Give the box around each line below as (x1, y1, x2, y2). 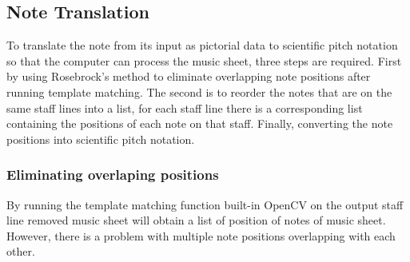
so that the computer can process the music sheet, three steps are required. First (6, 52, 402, 69)
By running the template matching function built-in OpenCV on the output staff (6, 196, 404, 212)
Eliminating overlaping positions (6, 165, 219, 185)
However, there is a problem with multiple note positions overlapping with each (6, 227, 396, 244)
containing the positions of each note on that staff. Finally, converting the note (6, 115, 393, 132)
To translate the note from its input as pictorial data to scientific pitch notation (6, 37, 398, 54)
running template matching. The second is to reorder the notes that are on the (6, 83, 392, 100)
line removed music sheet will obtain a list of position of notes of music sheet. (6, 212, 386, 228)
